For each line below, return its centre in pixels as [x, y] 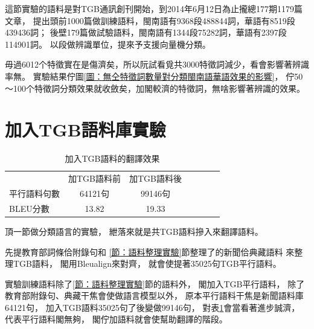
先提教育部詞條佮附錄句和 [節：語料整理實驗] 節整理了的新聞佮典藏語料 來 [150, 251]
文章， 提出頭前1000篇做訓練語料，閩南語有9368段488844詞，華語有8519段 [150, 20]
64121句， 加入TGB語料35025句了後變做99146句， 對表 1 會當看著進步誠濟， [152, 307]
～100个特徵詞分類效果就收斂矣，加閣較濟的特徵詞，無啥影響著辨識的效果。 [155, 88]
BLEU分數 [29, 208]
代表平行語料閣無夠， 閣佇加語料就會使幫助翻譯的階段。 [116, 319]
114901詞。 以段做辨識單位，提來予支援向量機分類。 [108, 44]
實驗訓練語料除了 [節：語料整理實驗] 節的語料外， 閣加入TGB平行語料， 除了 [155, 283]
